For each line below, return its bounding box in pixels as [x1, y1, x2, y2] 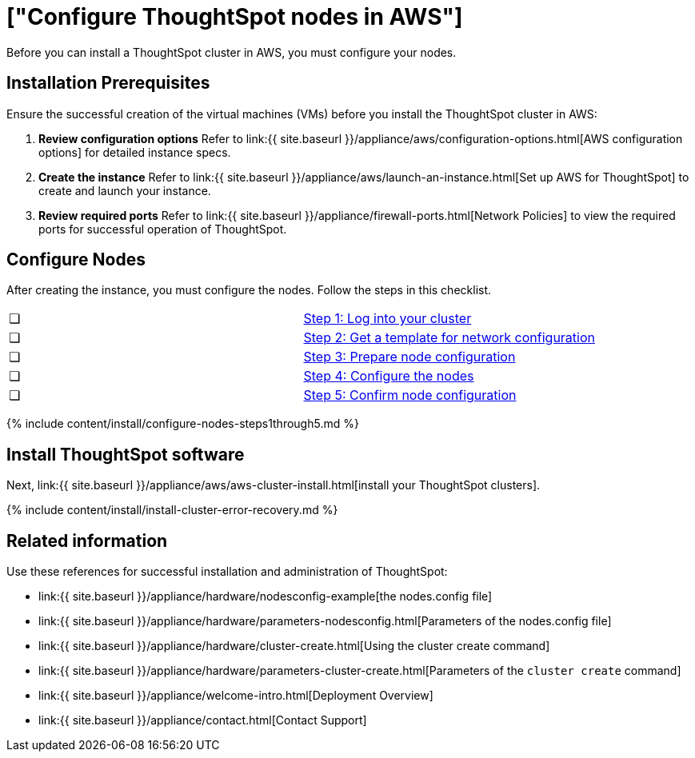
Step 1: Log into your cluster [303, 310, 472, 327]
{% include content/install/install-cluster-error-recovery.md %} [6, 503, 338, 517]
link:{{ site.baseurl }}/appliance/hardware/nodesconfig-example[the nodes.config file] [38, 589, 493, 604]
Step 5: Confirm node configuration [303, 387, 517, 404]
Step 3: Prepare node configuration [303, 349, 516, 365]
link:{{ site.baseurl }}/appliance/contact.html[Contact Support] [38, 713, 367, 728]
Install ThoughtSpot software [6, 444, 245, 465]
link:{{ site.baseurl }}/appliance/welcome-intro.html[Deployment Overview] [38, 688, 433, 703]
